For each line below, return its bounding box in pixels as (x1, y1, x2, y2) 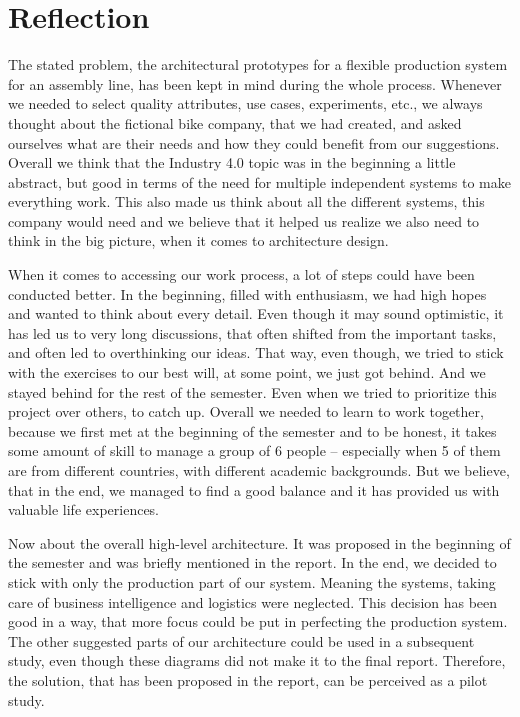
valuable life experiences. (8, 499, 160, 520)
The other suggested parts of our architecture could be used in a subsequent (8, 630, 475, 651)
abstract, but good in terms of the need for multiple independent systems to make (8, 171, 511, 192)
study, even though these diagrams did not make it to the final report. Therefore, (8, 650, 506, 671)
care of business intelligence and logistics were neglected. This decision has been (8, 591, 498, 612)
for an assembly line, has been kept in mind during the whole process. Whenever (8, 73, 502, 94)
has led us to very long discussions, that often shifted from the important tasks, (8, 322, 497, 343)
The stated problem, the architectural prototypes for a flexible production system (8, 54, 508, 75)
